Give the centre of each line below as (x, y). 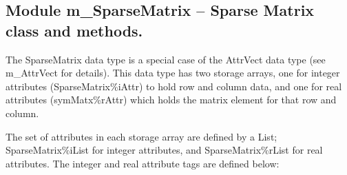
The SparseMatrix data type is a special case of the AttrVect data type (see (166, 59)
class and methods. (74, 30)
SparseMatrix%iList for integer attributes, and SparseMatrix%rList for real (164, 150)
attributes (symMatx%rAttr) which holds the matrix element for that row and (171, 100)
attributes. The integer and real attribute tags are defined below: (143, 163)
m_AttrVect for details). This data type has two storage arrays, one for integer (173, 73)
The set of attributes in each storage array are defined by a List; (141, 136)
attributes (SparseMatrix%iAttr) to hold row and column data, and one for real (174, 86)
